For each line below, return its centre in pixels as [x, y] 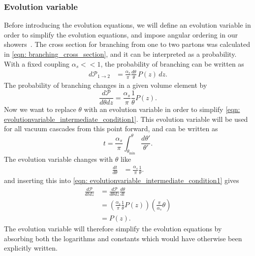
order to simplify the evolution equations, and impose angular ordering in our [121, 34]
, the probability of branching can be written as [172, 63]
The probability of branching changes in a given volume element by [106, 85]
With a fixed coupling [37, 63]
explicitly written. [31, 248]
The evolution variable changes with [59, 159]
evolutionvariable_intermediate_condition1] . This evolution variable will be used [126, 119]
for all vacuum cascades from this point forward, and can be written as [111, 128]
